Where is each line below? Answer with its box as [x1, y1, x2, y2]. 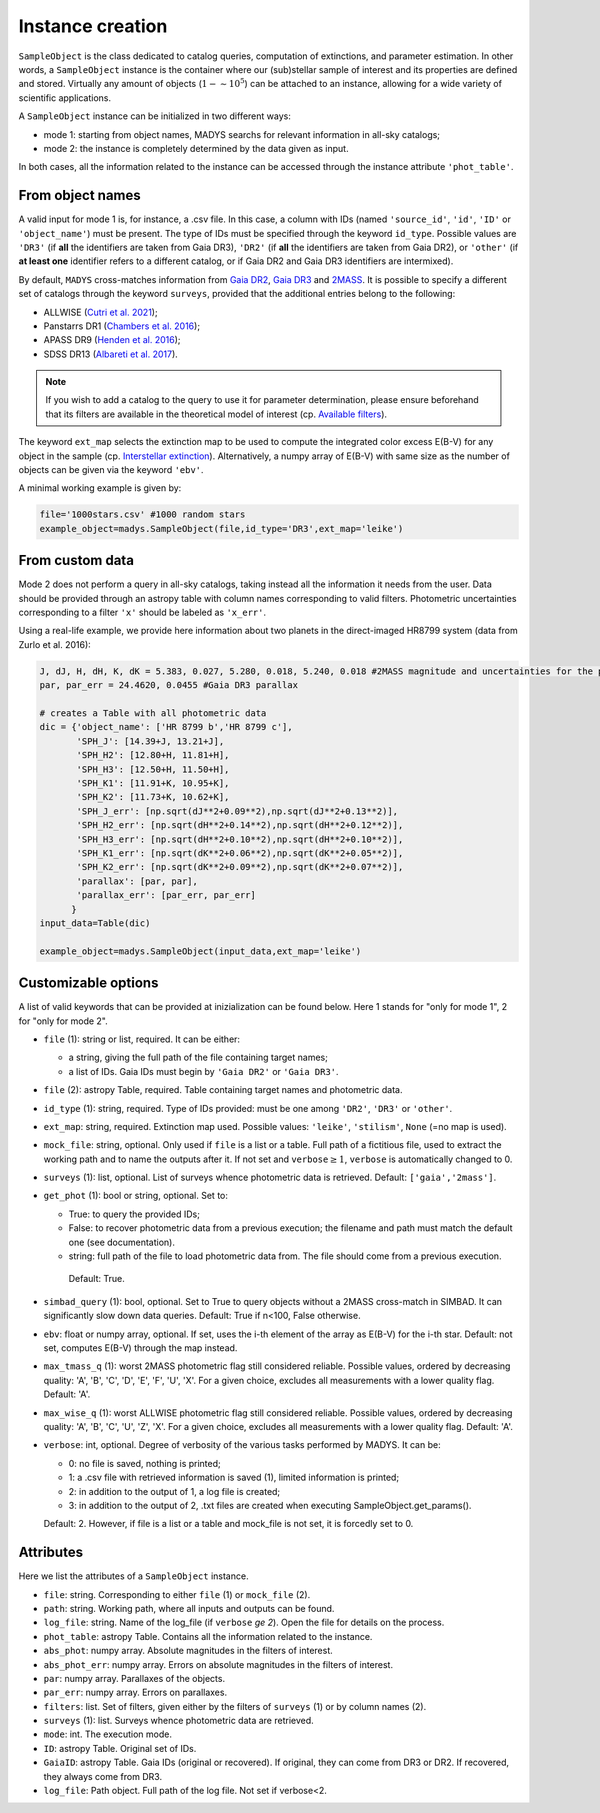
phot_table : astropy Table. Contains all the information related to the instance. [43, 1630, 373, 1642]
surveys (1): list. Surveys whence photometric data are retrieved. [43, 1715, 314, 1727]
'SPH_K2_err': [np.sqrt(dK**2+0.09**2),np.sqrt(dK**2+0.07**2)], [76, 861, 404, 873]
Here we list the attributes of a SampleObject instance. [18, 1570, 249, 1582]
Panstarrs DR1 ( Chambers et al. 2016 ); [43, 320, 200, 332]
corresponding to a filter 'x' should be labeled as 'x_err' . [18, 606, 267, 619]
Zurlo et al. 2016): [18, 638, 92, 650]
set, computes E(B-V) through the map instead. [43, 1341, 238, 1354]
